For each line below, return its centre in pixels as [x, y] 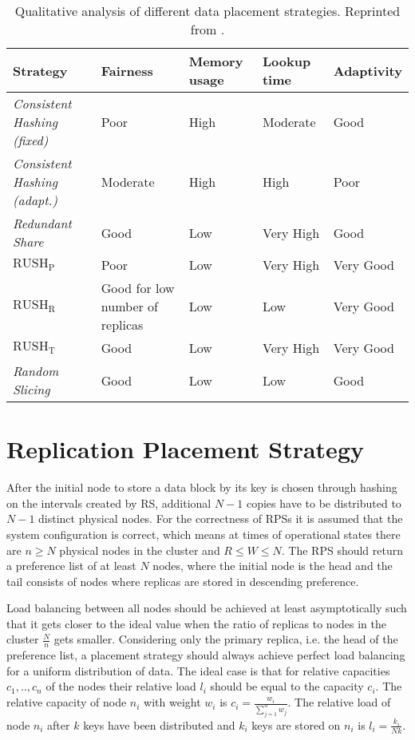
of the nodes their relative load [121, 686]
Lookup [287, 61]
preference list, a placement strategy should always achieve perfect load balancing [206, 655]
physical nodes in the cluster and [140, 550]
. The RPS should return [342, 550]
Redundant [42, 223]
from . [207, 29]
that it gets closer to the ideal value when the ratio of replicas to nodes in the [196, 623]
